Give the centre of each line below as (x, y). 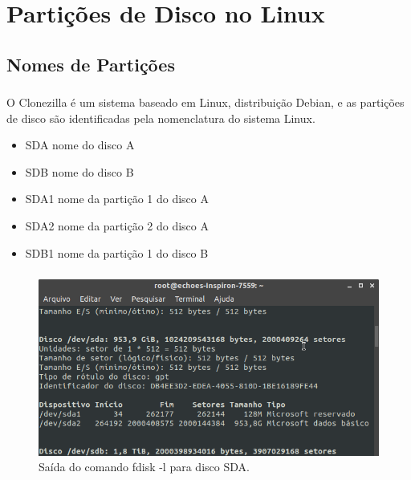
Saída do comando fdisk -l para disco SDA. (144, 467)
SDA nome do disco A (80, 145)
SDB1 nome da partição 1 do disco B (117, 252)
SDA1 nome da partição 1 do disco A (117, 199)
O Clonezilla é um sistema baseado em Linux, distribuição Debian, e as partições (205, 102)
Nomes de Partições (91, 64)
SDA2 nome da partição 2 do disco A (117, 226)
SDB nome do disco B (79, 171)
